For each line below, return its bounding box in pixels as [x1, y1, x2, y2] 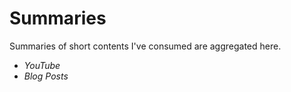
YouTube [23, 59, 61, 71]
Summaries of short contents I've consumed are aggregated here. [9, 40, 282, 52]
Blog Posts [23, 70, 69, 82]
